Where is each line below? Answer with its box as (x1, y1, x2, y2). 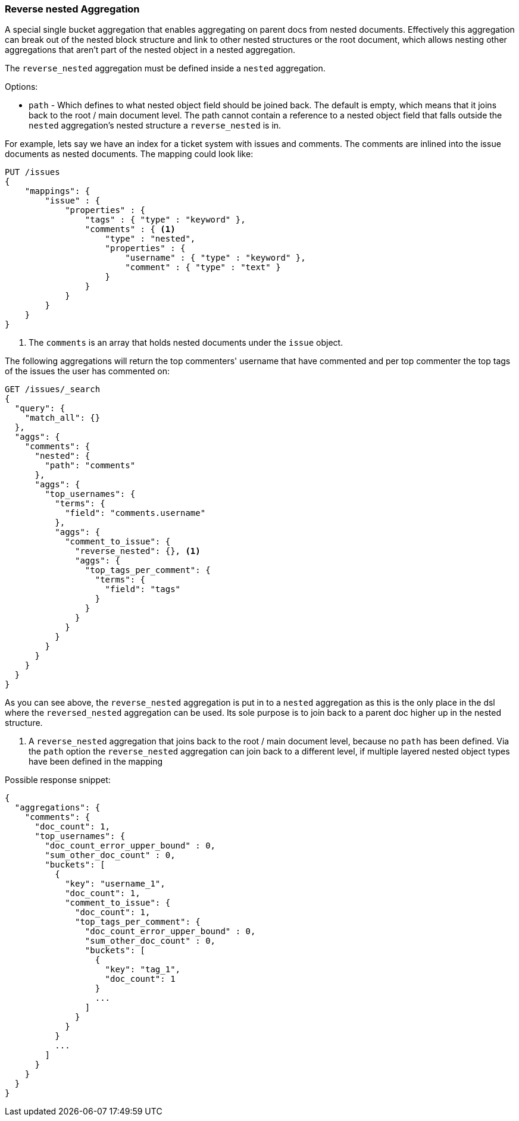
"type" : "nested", (105, 234, 196, 244)
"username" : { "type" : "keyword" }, (125, 253, 306, 263)
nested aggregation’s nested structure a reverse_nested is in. (29, 120, 282, 131)
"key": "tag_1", (105, 965, 181, 975)
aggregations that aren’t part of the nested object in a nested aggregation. (5, 45, 296, 55)
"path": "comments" (45, 461, 136, 471)
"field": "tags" (105, 584, 181, 594)
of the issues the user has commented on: (5, 366, 170, 377)
